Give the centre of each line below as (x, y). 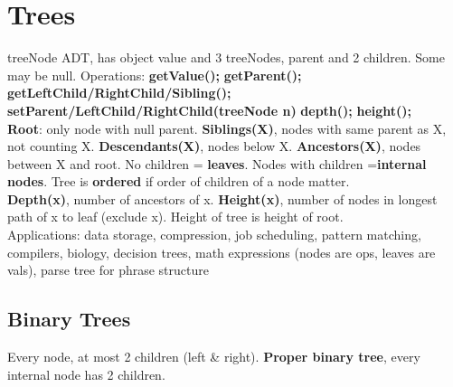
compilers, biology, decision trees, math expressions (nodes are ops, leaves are (222, 252)
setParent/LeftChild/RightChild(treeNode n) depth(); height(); (210, 110)
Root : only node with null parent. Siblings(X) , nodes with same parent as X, (227, 128)
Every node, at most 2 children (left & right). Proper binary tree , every (214, 357)
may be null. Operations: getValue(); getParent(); (155, 75)
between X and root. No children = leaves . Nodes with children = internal (217, 163)
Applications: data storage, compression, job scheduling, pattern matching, (214, 235)
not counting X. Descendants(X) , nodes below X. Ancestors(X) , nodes (214, 146)
